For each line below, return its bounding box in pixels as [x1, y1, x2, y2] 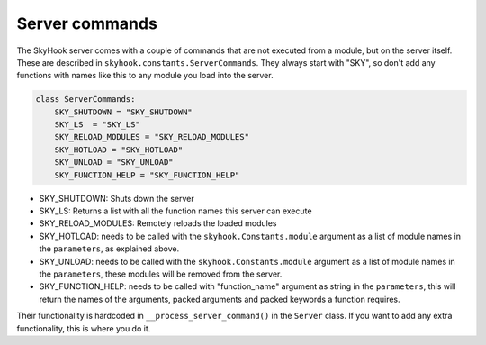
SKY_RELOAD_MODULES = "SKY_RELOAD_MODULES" [54, 132, 249, 142]
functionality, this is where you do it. [16, 322, 151, 333]
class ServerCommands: [35, 95, 136, 104]
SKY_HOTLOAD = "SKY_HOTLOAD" [54, 144, 184, 155]
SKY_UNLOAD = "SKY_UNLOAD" [54, 158, 175, 168]
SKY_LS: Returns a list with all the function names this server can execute [39, 205, 312, 216]
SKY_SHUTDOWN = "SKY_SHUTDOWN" [54, 106, 193, 117]
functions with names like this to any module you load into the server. [16, 70, 274, 81]
